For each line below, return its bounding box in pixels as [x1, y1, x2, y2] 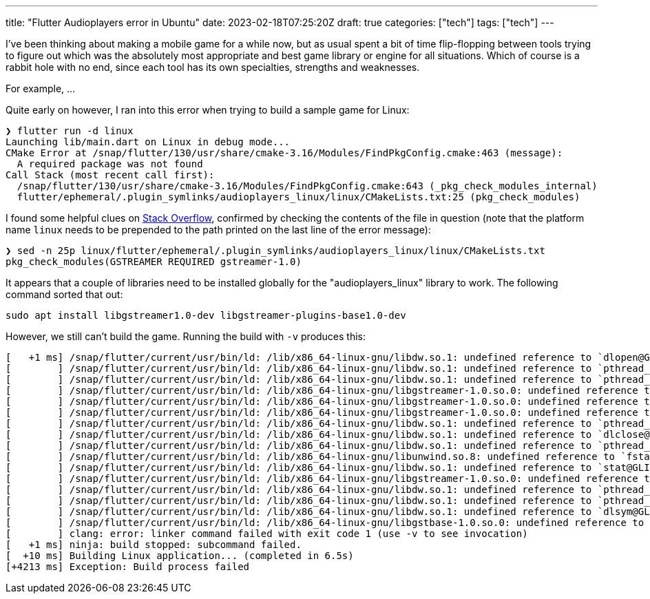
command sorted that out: [6, 288, 123, 300]
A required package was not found [17, 158, 203, 169]
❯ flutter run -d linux [6, 125, 134, 136]
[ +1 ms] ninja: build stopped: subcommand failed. [6, 539, 302, 550]
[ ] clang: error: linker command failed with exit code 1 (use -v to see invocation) [6, 528, 528, 539]
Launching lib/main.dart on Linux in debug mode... [6, 136, 291, 147]
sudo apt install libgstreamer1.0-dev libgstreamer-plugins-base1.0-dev [6, 310, 406, 321]
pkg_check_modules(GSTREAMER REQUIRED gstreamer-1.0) [6, 256, 302, 267]
